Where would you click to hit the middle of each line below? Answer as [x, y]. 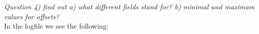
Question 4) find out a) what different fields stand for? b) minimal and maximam [129, 6]
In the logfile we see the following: [56, 26]
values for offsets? [32, 16]
